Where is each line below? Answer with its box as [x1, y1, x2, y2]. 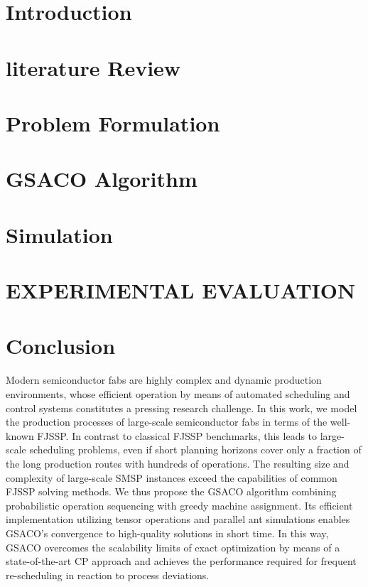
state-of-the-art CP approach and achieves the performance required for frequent [6, 554, 357, 569]
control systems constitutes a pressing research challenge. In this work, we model [6, 400, 357, 415]
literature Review [6, 53, 181, 82]
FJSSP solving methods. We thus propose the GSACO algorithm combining [6, 484, 337, 499]
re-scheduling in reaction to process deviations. [6, 567, 210, 582]
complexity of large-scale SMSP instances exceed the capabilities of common [6, 470, 337, 485]
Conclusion [6, 331, 116, 360]
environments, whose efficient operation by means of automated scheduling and [6, 386, 350, 401]
